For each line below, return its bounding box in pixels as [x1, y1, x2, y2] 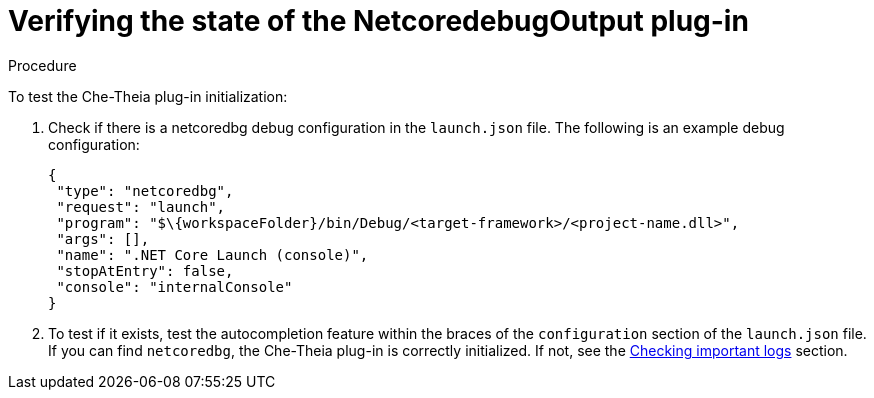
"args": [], [56, 230, 150, 247]
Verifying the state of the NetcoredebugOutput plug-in [8, 4, 749, 38]
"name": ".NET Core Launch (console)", [56, 246, 369, 263]
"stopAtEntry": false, [56, 262, 234, 279]
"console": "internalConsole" [56, 278, 293, 295]
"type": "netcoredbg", [56, 182, 234, 199]
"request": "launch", [56, 198, 226, 215]
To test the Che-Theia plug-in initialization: [8, 87, 288, 105]
